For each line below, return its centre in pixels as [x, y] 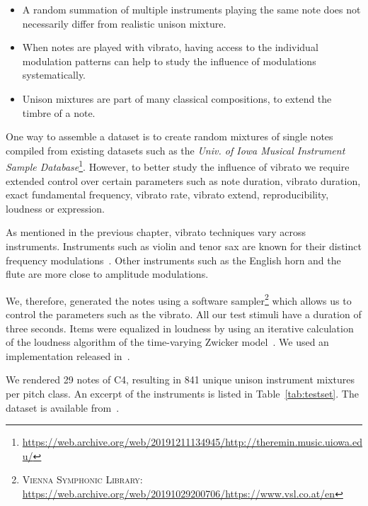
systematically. [54, 75]
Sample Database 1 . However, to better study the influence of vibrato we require [178, 165]
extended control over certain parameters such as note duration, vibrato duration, [183, 180]
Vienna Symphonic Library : [82, 479]
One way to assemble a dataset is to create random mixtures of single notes [169, 136]
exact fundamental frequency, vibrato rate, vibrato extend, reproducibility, [167, 195]
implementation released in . [68, 355]
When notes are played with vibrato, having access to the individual [170, 47]
